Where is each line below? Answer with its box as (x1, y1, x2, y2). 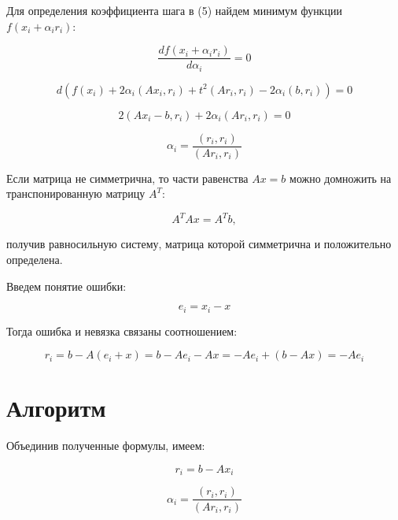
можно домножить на (289, 169, 392, 186)
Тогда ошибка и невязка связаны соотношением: (6, 322, 238, 339)
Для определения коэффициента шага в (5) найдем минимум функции (6, 2, 342, 18)
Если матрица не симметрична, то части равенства (6, 169, 249, 186)
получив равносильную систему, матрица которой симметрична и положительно (6, 236, 392, 252)
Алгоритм (6, 392, 106, 424)
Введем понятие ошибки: (6, 277, 127, 294)
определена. (6, 251, 63, 268)
